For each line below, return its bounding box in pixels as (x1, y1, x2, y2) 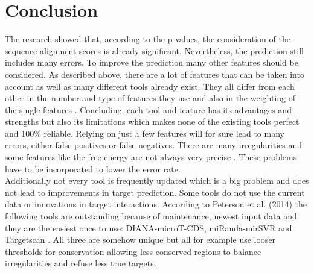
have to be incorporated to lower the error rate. (5, 162, 181, 175)
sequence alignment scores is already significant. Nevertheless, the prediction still (5, 44, 304, 57)
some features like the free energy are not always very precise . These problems (5, 151, 297, 163)
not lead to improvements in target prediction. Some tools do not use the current (5, 186, 305, 198)
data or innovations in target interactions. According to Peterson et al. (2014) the (5, 198, 307, 210)
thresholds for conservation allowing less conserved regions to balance (5, 245, 261, 257)
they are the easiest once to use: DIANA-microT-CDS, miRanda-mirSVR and (5, 221, 292, 234)
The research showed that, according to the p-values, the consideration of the (5, 33, 290, 45)
